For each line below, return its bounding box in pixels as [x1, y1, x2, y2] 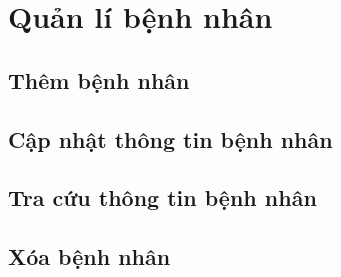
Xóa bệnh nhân [8, 241, 171, 272]
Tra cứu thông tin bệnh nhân [8, 182, 317, 213]
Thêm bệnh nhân [8, 64, 190, 95]
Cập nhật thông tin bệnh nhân [8, 123, 333, 154]
